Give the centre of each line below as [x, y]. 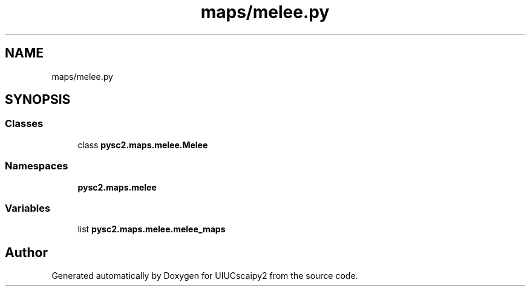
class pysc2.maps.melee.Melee [143, 145]
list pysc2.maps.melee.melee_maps [152, 229]
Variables [28, 208]
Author [26, 252]
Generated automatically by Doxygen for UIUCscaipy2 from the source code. [205, 276]
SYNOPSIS [38, 100]
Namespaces [37, 166]
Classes [24, 124]
